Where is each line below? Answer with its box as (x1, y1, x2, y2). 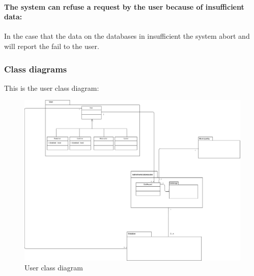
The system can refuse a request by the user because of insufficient (4, 1, 244, 12)
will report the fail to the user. (4, 40, 99, 51)
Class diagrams (4, 62, 67, 75)
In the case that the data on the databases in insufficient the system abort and (4, 31, 250, 41)
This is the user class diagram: (4, 82, 99, 93)
